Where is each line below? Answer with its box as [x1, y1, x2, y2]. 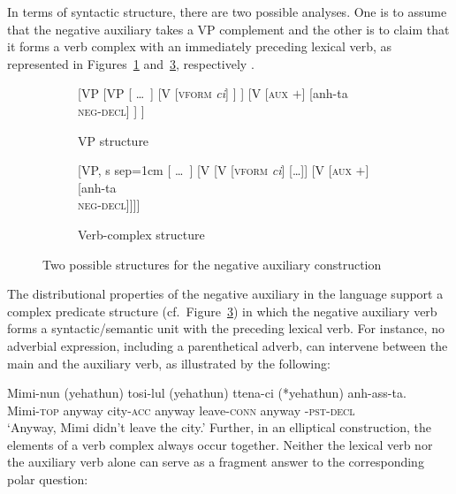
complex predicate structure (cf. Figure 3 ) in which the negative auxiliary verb [7, 301, 437, 320]
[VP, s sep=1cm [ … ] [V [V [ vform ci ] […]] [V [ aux [78, 161, 352, 179]
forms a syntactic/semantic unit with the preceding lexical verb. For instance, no [7, 319, 445, 338]
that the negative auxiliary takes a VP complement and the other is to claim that [7, 19, 450, 38]
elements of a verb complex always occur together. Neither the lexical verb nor [7, 435, 433, 453]
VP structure [78, 131, 149, 149]
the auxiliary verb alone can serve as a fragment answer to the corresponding [7, 452, 424, 471]
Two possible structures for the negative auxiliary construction [42, 255, 382, 273]
